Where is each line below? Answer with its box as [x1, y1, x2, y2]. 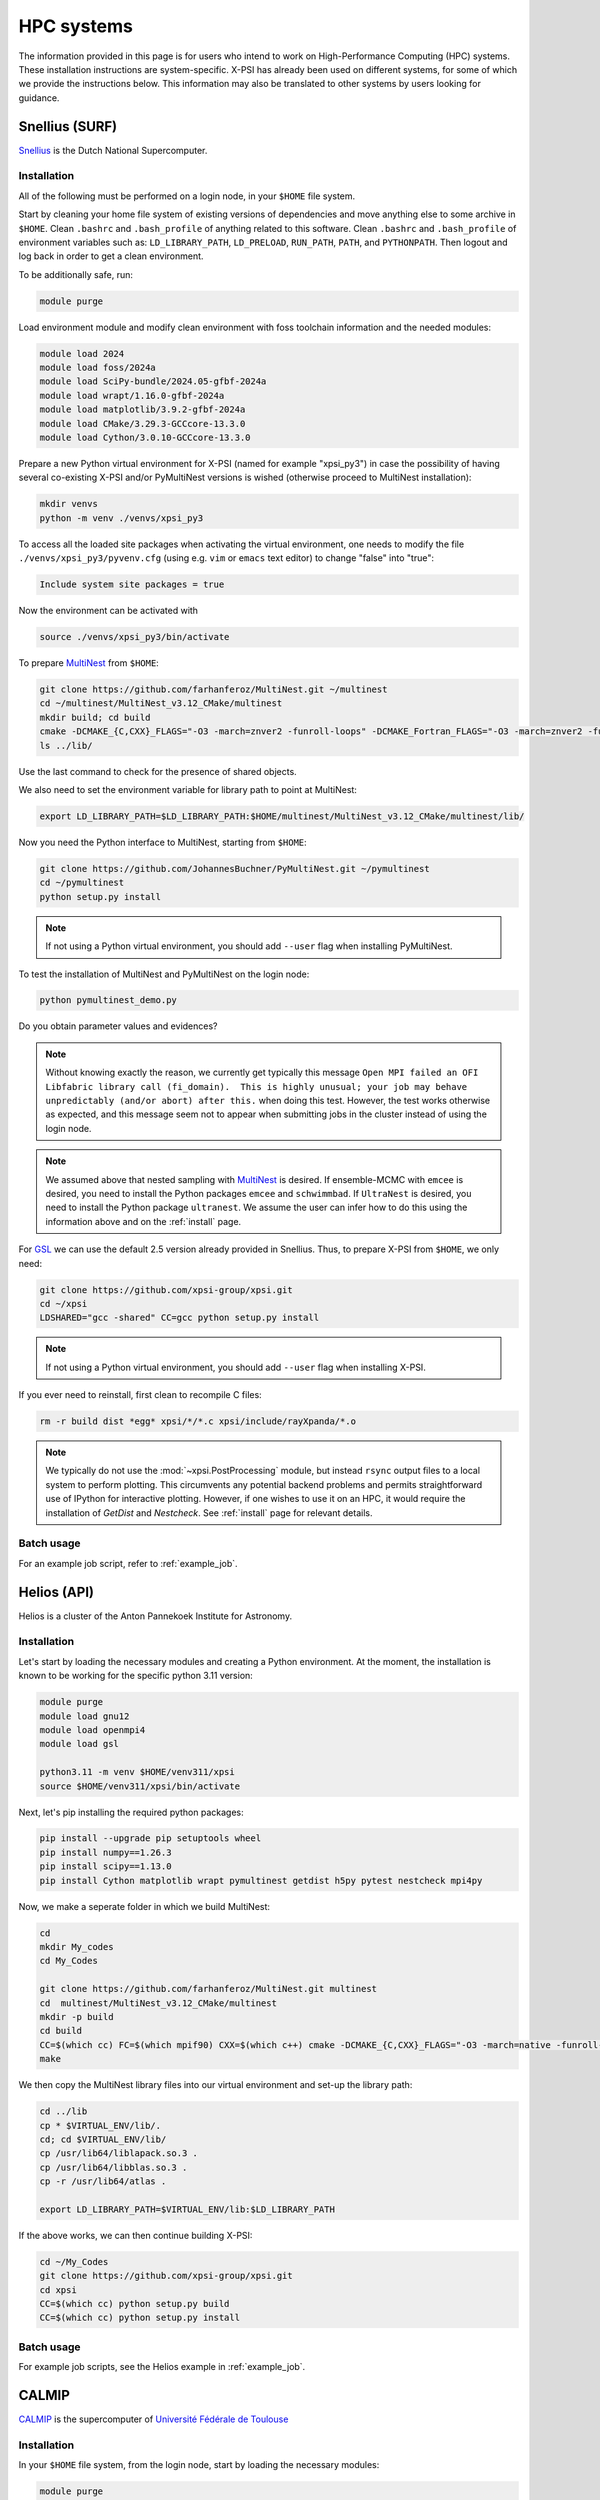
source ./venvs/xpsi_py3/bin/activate [39, 631, 230, 643]
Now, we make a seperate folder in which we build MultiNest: [18, 1900, 270, 1912]
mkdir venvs [39, 498, 99, 510]
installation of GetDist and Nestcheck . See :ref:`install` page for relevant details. [45, 1506, 373, 1519]
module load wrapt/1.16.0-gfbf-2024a [39, 390, 225, 401]
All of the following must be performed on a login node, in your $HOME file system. [18, 190, 356, 202]
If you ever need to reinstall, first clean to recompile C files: [18, 1389, 262, 1401]
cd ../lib [39, 2106, 88, 2117]
